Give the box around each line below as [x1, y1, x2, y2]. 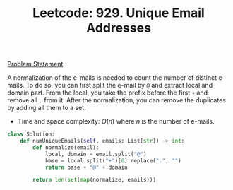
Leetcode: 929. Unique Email [32, 5, 205, 21]
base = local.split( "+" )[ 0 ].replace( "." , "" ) [44, 157, 181, 164]
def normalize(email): [32, 143, 100, 151]
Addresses [85, 20, 152, 36]
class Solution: [7, 131, 55, 138]
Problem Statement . [7, 60, 66, 69]
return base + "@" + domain [44, 164, 129, 171]
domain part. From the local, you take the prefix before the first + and [7, 88, 208, 97]
